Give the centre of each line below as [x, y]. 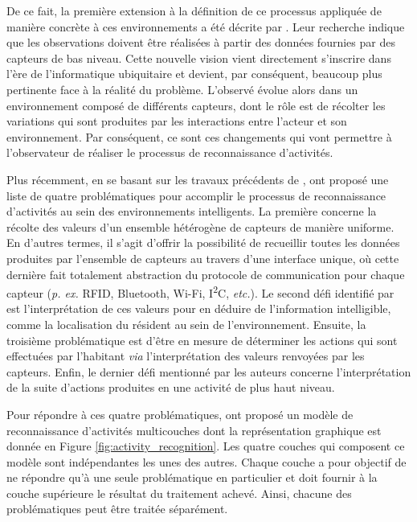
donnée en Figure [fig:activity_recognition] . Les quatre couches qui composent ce [206, 446]
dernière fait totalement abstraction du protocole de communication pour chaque [206, 274]
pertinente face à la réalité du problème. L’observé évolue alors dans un [182, 89]
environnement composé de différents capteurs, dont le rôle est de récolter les [196, 105]
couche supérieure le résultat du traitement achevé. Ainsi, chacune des [179, 493]
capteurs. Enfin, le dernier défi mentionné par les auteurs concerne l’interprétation [209, 371]
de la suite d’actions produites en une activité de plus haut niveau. [171, 387]
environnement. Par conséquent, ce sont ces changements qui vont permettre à [199, 136]
